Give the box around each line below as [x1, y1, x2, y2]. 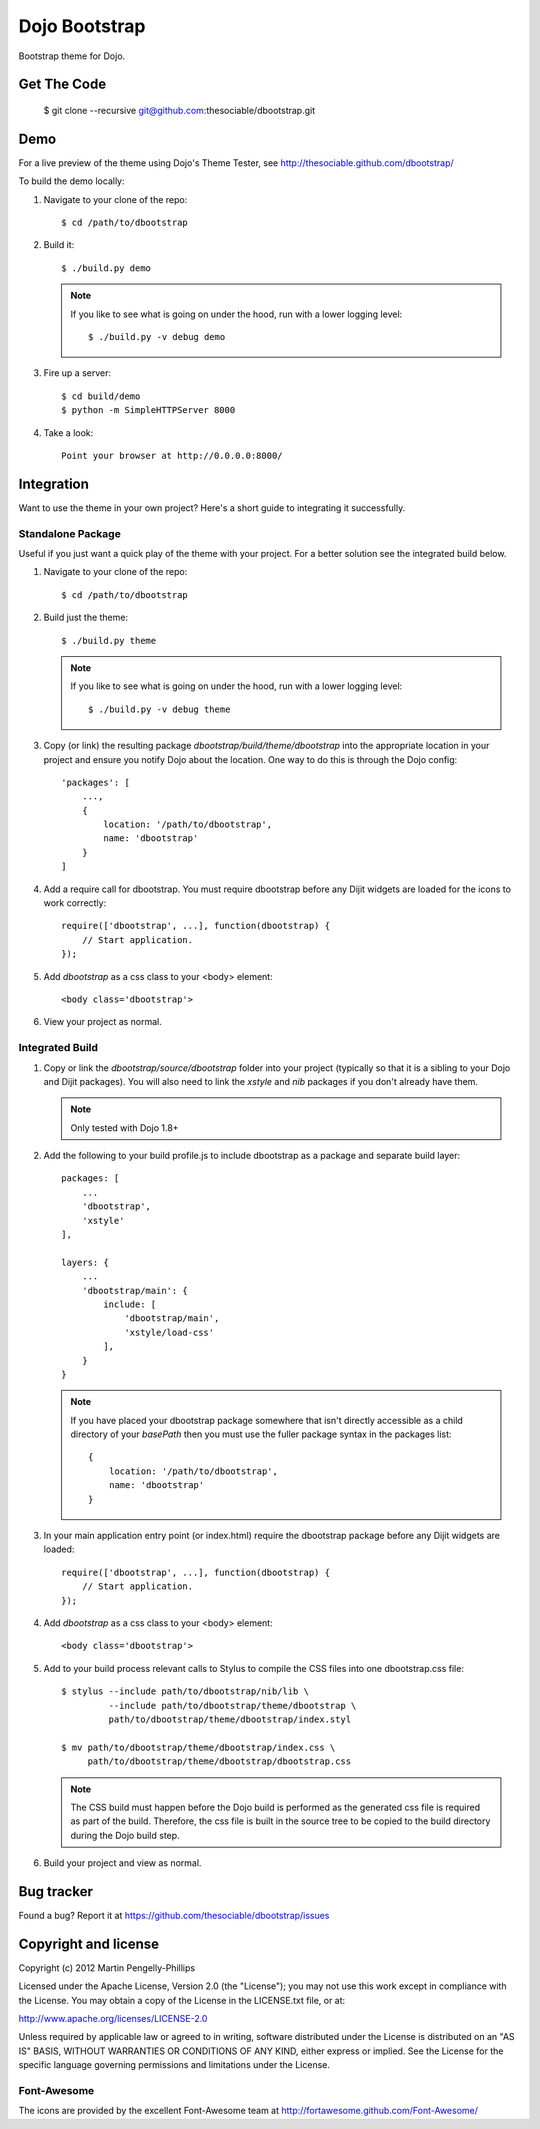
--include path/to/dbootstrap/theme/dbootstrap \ [108, 1700, 357, 1711]
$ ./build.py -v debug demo [88, 331, 226, 342]
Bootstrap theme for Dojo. [18, 50, 126, 62]
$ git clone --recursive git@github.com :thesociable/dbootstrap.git [43, 104, 316, 116]
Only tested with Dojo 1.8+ [70, 1121, 179, 1134]
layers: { [61, 1256, 109, 1268]
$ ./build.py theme [61, 635, 157, 646]
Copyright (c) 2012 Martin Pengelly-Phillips [18, 1961, 195, 1974]
